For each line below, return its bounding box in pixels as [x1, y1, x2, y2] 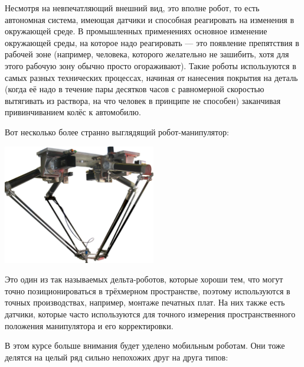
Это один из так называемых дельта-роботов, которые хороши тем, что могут [5, 273, 283, 285]
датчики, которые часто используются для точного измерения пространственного [5, 308, 296, 320]
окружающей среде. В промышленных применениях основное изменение [5, 25, 267, 37]
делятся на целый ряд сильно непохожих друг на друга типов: [5, 350, 228, 363]
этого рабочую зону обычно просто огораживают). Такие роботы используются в [5, 59, 296, 72]
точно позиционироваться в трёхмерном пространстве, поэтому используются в [5, 284, 290, 297]
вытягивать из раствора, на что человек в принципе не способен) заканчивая [5, 94, 281, 106]
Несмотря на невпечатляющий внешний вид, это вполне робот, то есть [5, 2, 260, 14]
